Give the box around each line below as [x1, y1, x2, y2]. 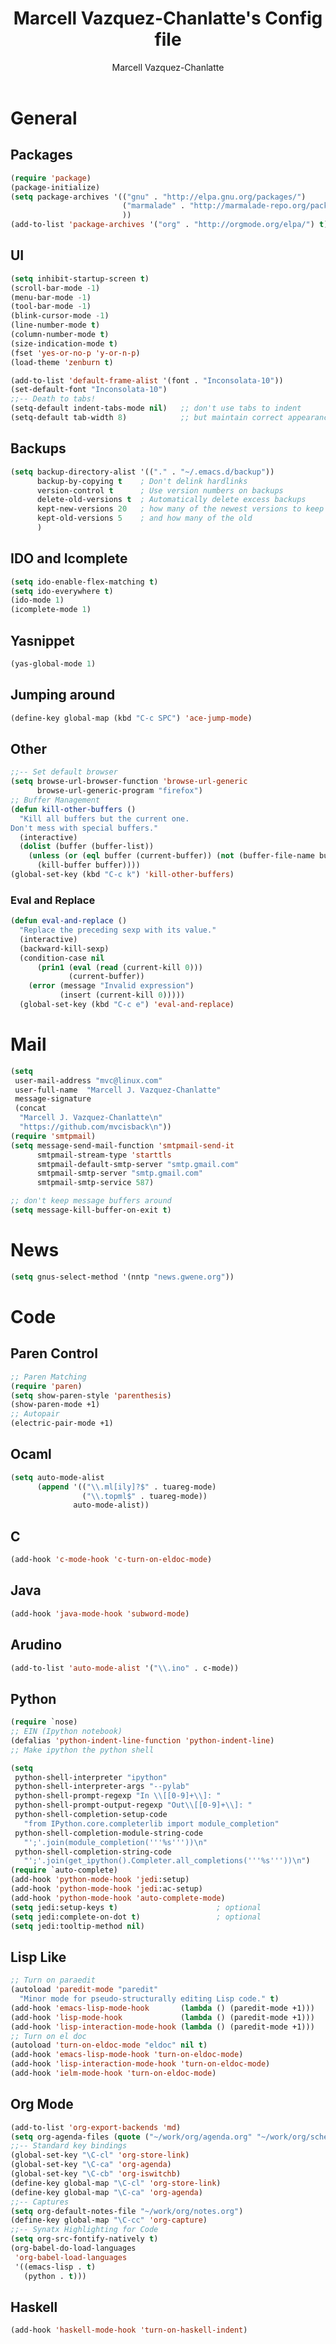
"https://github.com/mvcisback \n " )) [19, 1122, 172, 1132]
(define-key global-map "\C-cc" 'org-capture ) [10, 2215, 208, 2226]
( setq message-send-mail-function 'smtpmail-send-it [10, 1140, 235, 1151]
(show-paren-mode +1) [10, 1400, 101, 1410]
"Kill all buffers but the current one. [19, 813, 190, 824]
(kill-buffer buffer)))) [36, 860, 141, 871]
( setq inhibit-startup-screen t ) [10, 273, 150, 284]
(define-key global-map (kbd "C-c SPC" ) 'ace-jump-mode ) [10, 713, 253, 723]
